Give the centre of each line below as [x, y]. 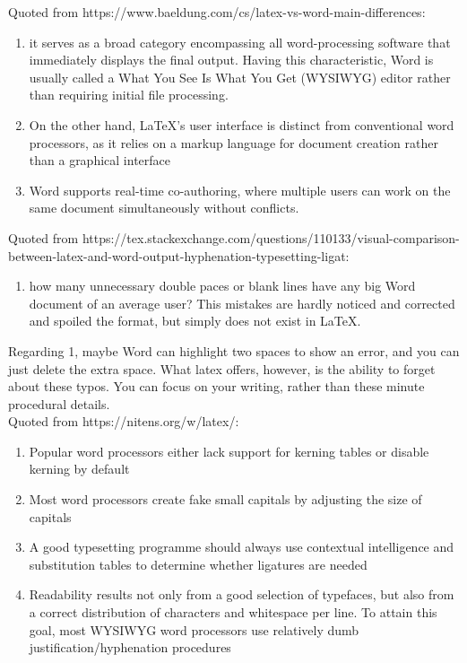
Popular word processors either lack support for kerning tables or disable [229, 451]
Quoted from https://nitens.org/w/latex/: [124, 421]
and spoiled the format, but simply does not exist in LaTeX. [195, 321]
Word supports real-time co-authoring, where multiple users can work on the [240, 190]
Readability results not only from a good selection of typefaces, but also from [242, 594]
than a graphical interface [100, 160]
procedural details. [59, 403]
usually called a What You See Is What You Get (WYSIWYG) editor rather [240, 77]
